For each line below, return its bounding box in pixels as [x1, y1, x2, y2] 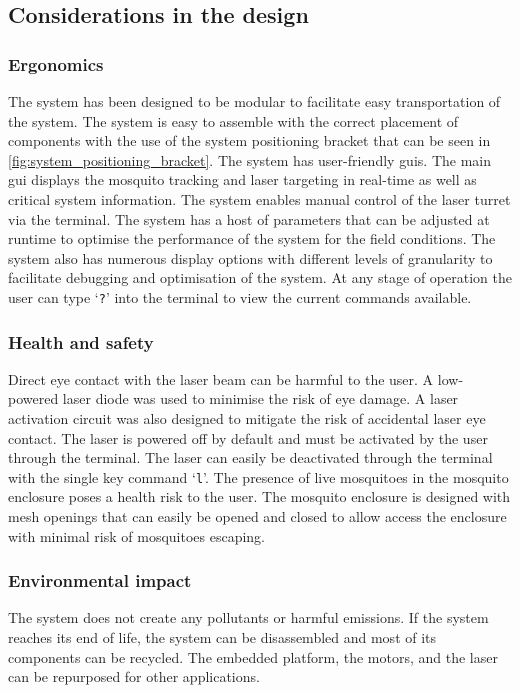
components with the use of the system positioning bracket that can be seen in [8, 130, 491, 151]
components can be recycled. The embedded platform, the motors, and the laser [8, 646, 498, 667]
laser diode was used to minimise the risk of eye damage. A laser [62, 388, 459, 409]
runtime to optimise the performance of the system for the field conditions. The [8, 228, 496, 249]
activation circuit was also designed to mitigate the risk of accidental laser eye [8, 408, 486, 428]
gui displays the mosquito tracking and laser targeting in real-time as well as [8, 169, 477, 190]
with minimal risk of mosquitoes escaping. [8, 525, 266, 546]
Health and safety [8, 329, 154, 354]
